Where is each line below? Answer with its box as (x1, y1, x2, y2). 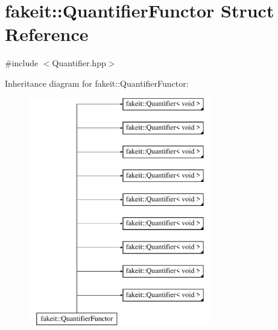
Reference (5, 22, 89, 46)
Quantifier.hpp (52, 57, 106, 69)
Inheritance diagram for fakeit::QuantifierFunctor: (5, 76, 189, 89)
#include (5, 57, 39, 69)
